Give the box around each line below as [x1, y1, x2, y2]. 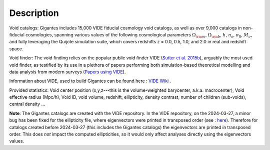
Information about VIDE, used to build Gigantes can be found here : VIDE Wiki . [9, 78, 171, 84]
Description [9, 7, 59, 18]
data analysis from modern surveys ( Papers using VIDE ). [9, 69, 126, 75]
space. [9, 45, 23, 52]
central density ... [9, 101, 45, 107]
